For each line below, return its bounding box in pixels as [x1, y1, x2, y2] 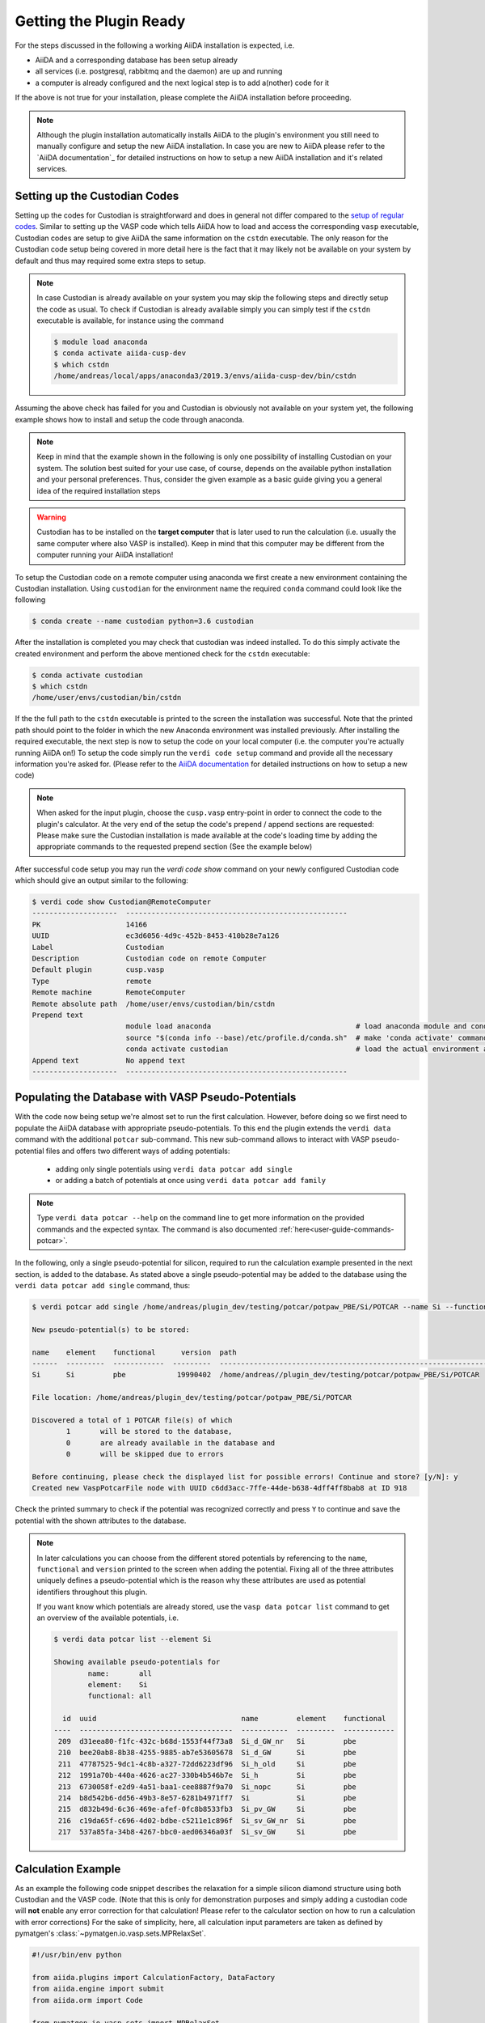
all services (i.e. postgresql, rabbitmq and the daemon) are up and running [35, 66, 283, 76]
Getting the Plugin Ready [15, 12, 186, 30]
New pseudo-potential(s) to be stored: [32, 1325, 190, 1334]
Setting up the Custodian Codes [15, 189, 179, 202]
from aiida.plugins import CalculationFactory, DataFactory [32, 1973, 276, 1982]
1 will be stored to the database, [65, 1427, 233, 1436]
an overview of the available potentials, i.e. [36, 1613, 179, 1622]
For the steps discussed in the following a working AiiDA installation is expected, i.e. [15, 40, 295, 50]
